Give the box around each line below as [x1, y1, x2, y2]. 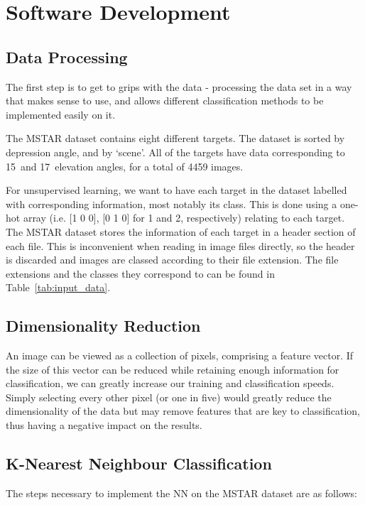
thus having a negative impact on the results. [6, 418, 202, 433]
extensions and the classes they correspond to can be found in [6, 266, 275, 281]
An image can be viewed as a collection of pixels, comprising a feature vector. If [6, 348, 354, 363]
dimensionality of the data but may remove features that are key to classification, [6, 403, 360, 418]
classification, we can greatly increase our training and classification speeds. [6, 376, 334, 391]
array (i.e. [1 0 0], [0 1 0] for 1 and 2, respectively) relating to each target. [23, 210, 345, 225]
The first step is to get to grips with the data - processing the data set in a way [6, 79, 352, 94]
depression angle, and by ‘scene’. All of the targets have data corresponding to [6, 144, 345, 159]
